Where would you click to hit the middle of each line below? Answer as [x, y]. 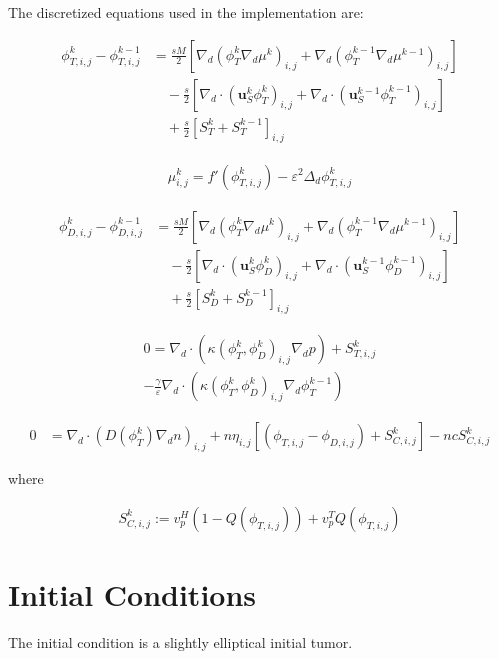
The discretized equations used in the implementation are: [186, 12]
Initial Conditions [132, 594]
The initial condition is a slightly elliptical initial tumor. [180, 642]
